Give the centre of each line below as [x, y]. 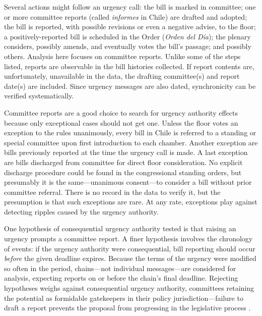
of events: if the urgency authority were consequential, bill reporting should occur [130, 248]
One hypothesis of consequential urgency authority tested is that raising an [120, 228]
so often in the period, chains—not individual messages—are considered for [120, 268]
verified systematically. [39, 96]
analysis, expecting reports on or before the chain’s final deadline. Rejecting [121, 278]
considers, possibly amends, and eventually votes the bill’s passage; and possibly [128, 46]
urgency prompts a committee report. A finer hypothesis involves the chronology [128, 239]
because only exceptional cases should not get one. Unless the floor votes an [121, 122]
